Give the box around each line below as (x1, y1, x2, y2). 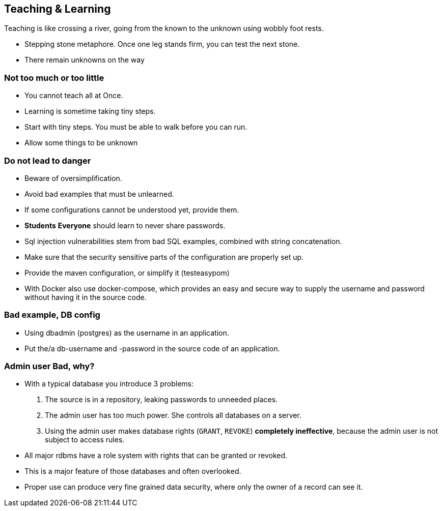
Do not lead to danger (4, 155, 91, 166)
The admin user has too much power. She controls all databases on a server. (45, 411, 301, 420)
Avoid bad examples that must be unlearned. (24, 189, 174, 198)
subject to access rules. (45, 435, 125, 444)
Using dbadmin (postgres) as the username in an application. (24, 328, 229, 337)
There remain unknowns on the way (24, 55, 145, 65)
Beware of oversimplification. (24, 173, 122, 183)
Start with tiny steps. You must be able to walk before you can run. (24, 123, 247, 132)
